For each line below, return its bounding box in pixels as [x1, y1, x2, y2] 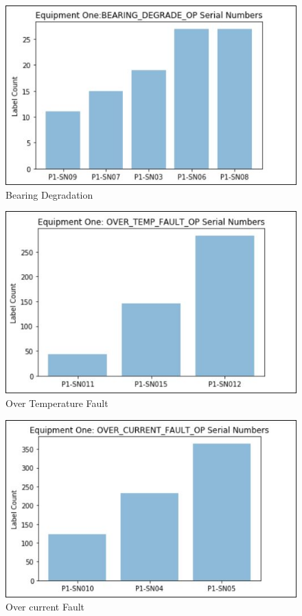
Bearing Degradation [5, 187, 93, 201]
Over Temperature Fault [5, 395, 108, 410]
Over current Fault [5, 599, 85, 614]
